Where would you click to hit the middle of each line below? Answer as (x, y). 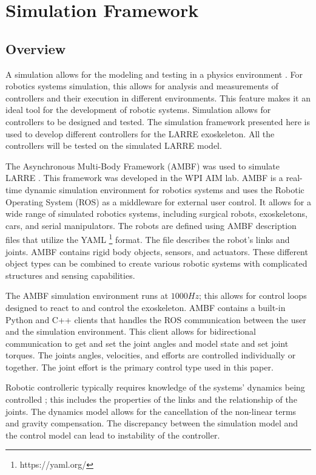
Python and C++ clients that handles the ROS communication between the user (156, 319)
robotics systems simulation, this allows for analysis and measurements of (142, 86)
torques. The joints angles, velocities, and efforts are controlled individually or (151, 355)
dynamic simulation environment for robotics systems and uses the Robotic (164, 189)
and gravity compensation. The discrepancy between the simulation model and (152, 423)
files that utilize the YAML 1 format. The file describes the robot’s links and (148, 238)
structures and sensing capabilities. (70, 275)
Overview (36, 48)
